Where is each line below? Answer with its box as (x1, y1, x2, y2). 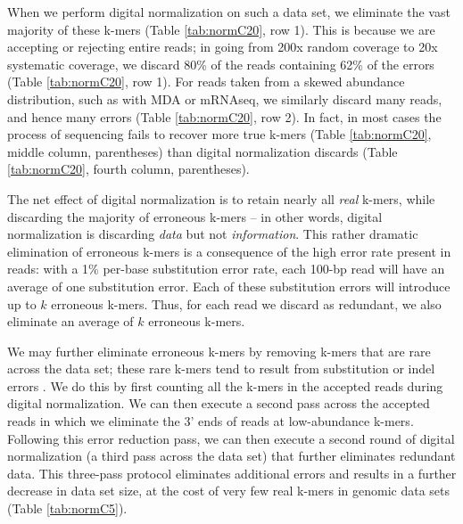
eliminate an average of (7, 312, 134, 331)
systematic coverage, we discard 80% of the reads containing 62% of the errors (7, 54, 434, 73)
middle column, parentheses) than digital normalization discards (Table (7, 142, 398, 160)
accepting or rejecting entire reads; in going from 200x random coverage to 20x (7, 37, 438, 56)
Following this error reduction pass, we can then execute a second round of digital (7, 429, 455, 447)
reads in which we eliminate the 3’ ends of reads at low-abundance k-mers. (7, 412, 414, 430)
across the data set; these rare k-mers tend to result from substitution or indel (7, 359, 435, 378)
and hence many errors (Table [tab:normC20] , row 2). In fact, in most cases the (7, 107, 442, 126)
